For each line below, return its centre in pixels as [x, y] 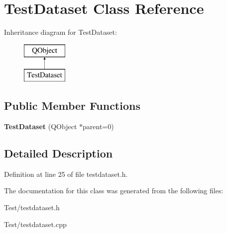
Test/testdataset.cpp [35, 224]
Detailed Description [58, 153]
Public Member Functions [72, 106]
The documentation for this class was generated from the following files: [114, 191]
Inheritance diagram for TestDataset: [60, 32]
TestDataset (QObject [41, 126]
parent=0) [98, 126]
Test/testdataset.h [32, 207]
